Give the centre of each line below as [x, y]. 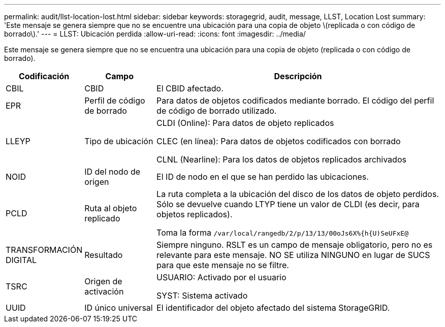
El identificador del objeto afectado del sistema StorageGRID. [273, 308]
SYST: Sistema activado [202, 296]
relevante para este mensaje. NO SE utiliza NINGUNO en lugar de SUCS [293, 255]
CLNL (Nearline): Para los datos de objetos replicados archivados [281, 159]
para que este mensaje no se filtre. [223, 265]
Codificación [44, 76]
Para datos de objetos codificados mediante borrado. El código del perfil [295, 101]
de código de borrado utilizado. [217, 111]
